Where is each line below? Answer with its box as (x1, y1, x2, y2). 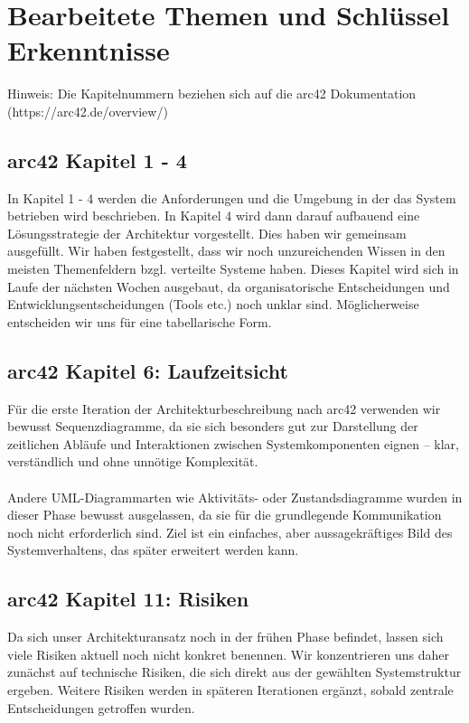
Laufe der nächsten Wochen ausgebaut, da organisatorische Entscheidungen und (7, 277, 450, 296)
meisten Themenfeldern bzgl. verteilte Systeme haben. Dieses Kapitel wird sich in (7, 259, 459, 278)
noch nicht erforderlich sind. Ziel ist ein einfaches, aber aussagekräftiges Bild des (7, 522, 453, 541)
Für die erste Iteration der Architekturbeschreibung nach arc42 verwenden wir (7, 399, 441, 418)
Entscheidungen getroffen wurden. (7, 698, 195, 717)
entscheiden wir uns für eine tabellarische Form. (7, 312, 272, 331)
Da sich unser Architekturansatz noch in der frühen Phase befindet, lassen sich (7, 627, 444, 646)
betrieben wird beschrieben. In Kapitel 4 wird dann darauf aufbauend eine (7, 206, 420, 225)
